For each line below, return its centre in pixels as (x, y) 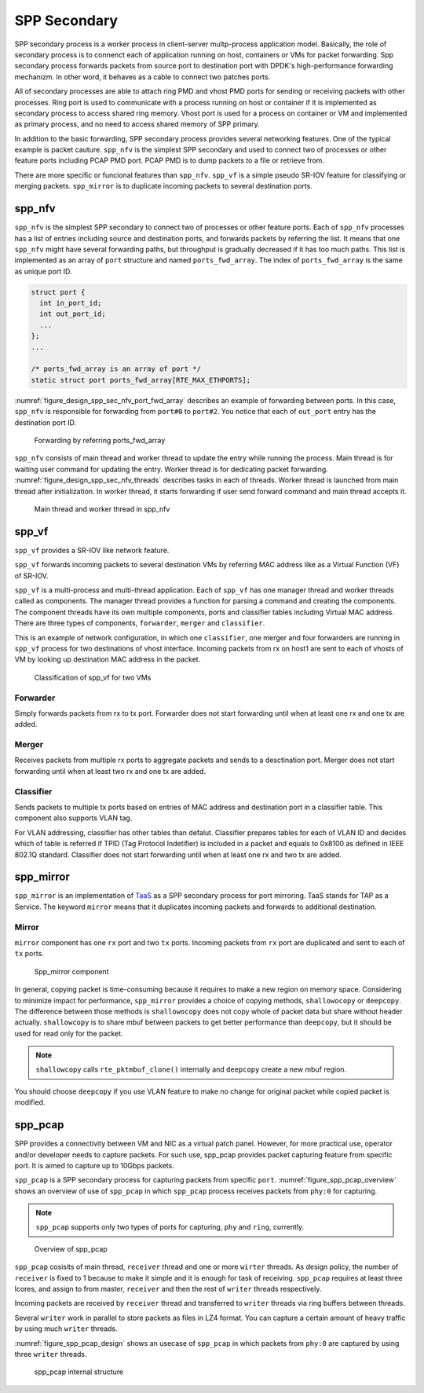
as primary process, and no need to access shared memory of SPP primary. (137, 124)
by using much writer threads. (66, 1329)
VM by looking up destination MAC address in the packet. (108, 659)
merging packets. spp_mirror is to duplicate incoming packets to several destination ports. (164, 186)
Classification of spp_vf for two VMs (93, 677)
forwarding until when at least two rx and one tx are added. (110, 771)
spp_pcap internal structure (79, 1372)
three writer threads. (51, 1354)
